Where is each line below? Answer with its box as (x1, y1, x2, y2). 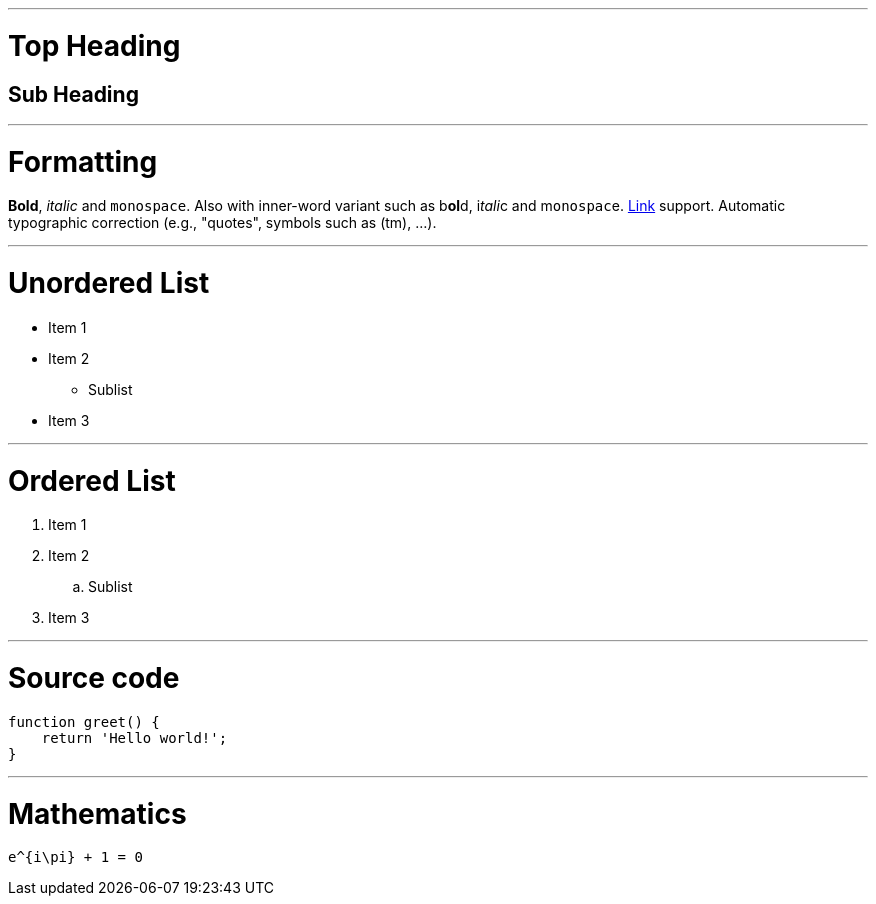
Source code (8, 661, 180, 696)
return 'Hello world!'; (41, 729, 228, 746)
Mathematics (8, 796, 187, 831)
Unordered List (8, 266, 210, 301)
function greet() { (8, 713, 160, 730)
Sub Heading (8, 81, 139, 107)
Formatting (8, 144, 158, 179)
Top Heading (8, 28, 181, 63)
